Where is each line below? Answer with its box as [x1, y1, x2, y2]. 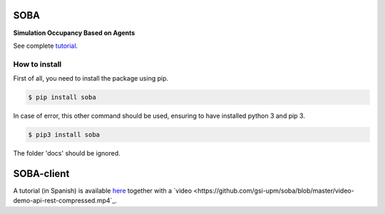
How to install [13, 59, 62, 69]
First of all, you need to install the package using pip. [13, 74, 169, 83]
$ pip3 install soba [28, 131, 100, 138]
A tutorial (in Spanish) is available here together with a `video [13, 186, 192, 195]
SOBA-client [13, 168, 70, 180]
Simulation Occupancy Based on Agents [13, 29, 135, 37]
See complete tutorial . [13, 41, 78, 50]
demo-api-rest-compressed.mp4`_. [13, 196, 118, 205]
